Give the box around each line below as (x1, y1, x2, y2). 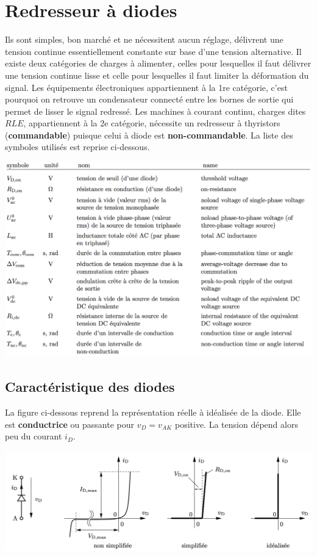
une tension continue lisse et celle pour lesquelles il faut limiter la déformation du (5, 68, 309, 81)
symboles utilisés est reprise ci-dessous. (5, 140, 150, 153)
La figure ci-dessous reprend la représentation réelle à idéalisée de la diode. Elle (5, 406, 301, 419)
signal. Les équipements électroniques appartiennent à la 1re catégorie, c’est (5, 81, 288, 93)
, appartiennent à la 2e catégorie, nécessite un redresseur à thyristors (23, 117, 280, 129)
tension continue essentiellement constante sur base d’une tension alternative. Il (5, 45, 302, 57)
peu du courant (5, 430, 62, 442)
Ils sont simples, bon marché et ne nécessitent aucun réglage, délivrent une (5, 33, 283, 46)
